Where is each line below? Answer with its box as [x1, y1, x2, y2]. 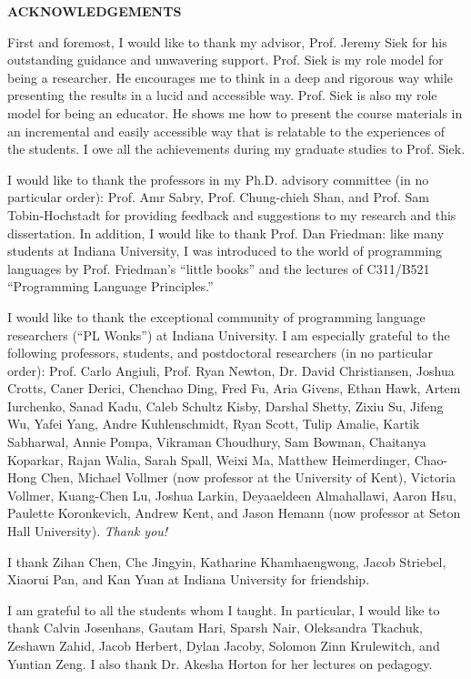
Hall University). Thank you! [7, 522, 168, 541]
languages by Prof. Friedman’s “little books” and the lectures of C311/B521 [7, 258, 430, 278]
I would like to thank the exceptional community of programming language [7, 307, 426, 326]
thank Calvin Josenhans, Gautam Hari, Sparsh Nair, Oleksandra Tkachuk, [7, 618, 423, 637]
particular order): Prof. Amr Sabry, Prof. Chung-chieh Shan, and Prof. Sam [7, 187, 429, 207]
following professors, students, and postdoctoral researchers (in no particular [7, 343, 434, 362]
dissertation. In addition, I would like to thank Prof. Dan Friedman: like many [7, 223, 445, 242]
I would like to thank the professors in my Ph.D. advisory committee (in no [7, 169, 429, 188]
